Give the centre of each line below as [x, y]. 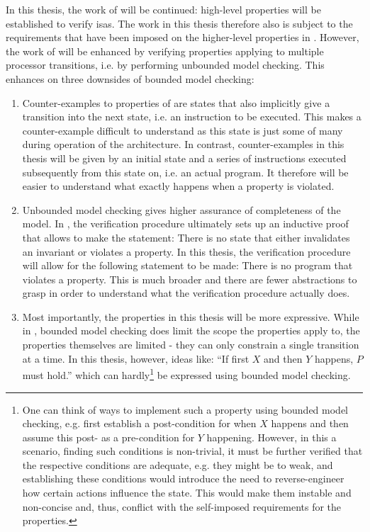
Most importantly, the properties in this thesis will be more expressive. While [191, 316]
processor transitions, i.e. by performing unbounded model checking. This [165, 65]
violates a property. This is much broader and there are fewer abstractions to [190, 279]
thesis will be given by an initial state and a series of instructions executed [184, 158]
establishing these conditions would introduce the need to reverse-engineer [183, 479]
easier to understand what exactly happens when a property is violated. [178, 186]
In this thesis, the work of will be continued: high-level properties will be [163, 9]
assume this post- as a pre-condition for [108, 437]
